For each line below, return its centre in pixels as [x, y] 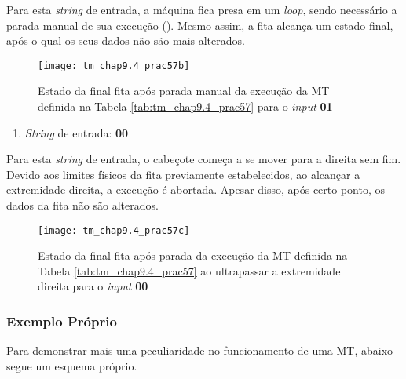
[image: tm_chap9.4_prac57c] [114, 230]
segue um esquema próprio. [72, 365]
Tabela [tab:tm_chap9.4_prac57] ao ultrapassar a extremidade [189, 270]
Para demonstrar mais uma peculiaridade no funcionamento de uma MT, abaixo [200, 350]
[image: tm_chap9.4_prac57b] [114, 66]
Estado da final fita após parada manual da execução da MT [184, 91]
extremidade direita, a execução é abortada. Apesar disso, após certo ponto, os [196, 189]
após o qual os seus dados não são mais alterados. [126, 40]
